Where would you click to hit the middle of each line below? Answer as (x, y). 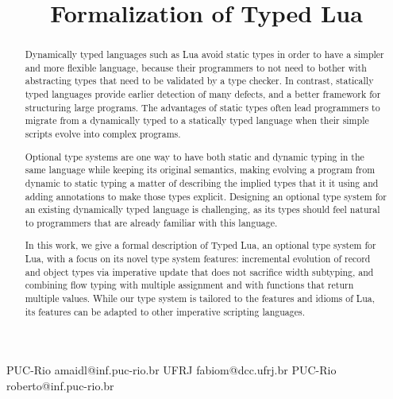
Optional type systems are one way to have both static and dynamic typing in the (195, 156)
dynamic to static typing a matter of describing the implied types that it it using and (202, 182)
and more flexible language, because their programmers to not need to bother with (196, 67)
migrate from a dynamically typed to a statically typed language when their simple (197, 120)
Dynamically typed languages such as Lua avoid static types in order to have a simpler (204, 54)
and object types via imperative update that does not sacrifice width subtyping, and (199, 271)
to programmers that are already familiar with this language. (151, 222)
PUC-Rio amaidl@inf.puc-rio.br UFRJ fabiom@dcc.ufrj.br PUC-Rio (171, 370)
